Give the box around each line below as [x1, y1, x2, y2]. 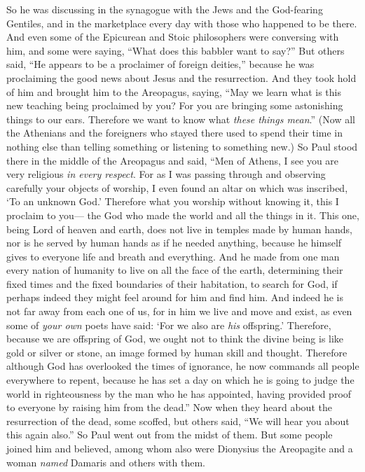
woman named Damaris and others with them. [6, 454, 205, 469]
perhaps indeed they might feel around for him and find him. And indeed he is [6, 290, 343, 305]
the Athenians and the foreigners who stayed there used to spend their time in [6, 125, 343, 140]
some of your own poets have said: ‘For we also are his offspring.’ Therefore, [6, 317, 331, 332]
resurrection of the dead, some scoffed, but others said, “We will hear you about [6, 413, 350, 428]
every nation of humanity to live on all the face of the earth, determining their [6, 263, 343, 277]
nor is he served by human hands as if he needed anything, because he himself [6, 235, 342, 250]
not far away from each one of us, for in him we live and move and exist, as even [6, 304, 352, 319]
